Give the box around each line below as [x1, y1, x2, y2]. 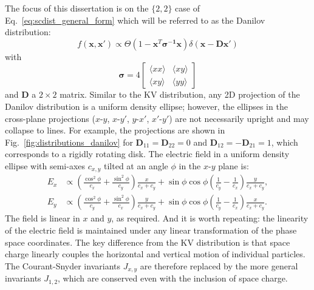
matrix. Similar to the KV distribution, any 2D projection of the [60, 88, 300, 101]
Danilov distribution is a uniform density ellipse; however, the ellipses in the [5, 99, 288, 112]
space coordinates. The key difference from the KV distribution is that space [5, 235, 290, 248]
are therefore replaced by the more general [140, 259, 298, 272]
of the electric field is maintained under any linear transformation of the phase [5, 224, 297, 237]
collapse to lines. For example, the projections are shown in [5, 124, 225, 137]
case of [175, 2, 200, 14]
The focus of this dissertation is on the [5, 2, 149, 14]
